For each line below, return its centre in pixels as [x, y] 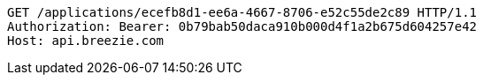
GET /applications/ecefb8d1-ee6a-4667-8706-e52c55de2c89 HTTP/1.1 [242, 12]
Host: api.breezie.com [86, 41]
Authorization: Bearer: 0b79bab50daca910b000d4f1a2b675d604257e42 [242, 26]
